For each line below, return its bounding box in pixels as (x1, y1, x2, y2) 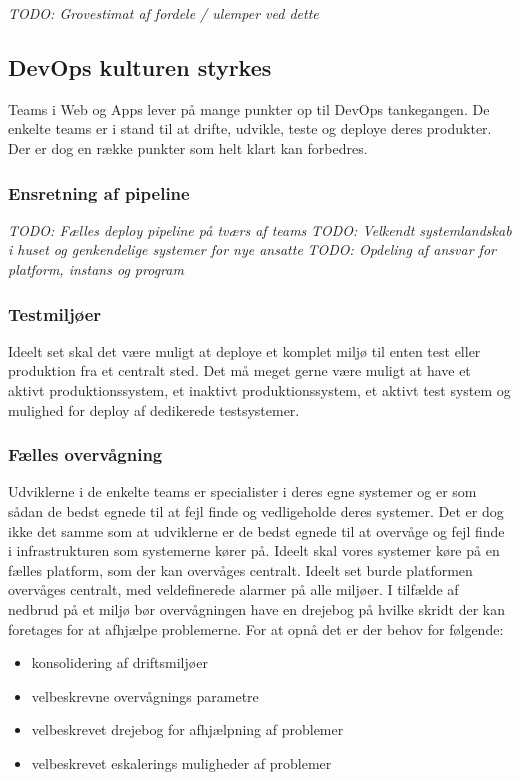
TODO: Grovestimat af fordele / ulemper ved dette (8, 3, 319, 23)
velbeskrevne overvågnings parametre (31, 685, 259, 706)
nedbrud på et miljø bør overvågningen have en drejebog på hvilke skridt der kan (8, 598, 505, 619)
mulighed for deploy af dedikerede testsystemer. (8, 399, 300, 420)
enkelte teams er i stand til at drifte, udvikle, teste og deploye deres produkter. (8, 118, 492, 139)
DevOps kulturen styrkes (8, 51, 272, 82)
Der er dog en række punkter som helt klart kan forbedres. (8, 137, 368, 158)
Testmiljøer (8, 301, 102, 326)
